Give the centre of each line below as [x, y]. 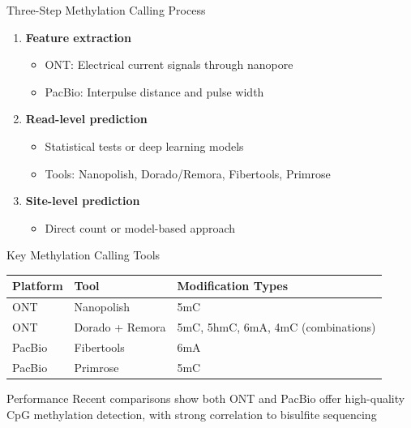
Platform [38, 286]
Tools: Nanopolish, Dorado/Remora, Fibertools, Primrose [188, 173]
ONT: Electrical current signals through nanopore [169, 64]
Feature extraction [78, 37]
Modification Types [233, 286]
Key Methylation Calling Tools [83, 255]
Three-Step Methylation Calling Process [106, 10]
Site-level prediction [83, 201]
